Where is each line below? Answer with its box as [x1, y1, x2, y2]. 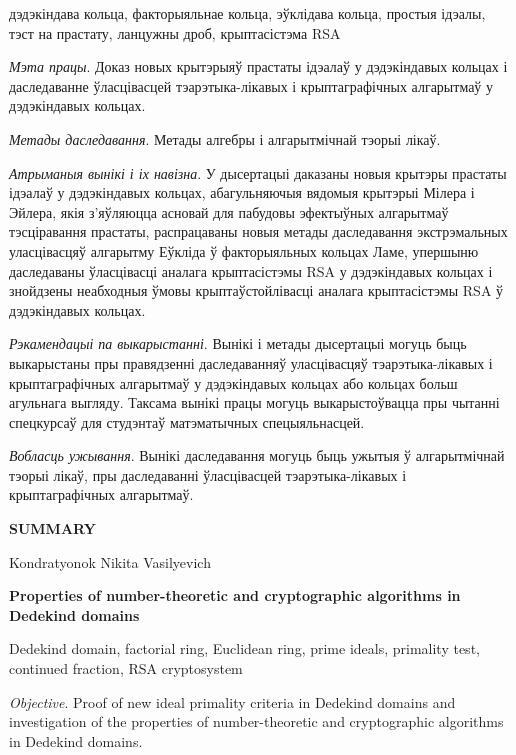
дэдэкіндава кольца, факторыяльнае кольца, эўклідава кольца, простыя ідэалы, [9, 3, 486, 23]
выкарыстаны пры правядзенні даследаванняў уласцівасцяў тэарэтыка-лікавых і [9, 352, 493, 373]
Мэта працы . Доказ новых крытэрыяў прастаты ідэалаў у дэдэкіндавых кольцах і [9, 56, 508, 77]
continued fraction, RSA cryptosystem [9, 658, 243, 679]
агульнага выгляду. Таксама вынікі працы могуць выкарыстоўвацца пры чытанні [9, 392, 500, 413]
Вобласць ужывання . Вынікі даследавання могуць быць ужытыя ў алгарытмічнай [9, 445, 505, 466]
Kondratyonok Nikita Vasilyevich [9, 551, 211, 572]
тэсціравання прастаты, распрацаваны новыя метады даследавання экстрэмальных [9, 221, 508, 242]
